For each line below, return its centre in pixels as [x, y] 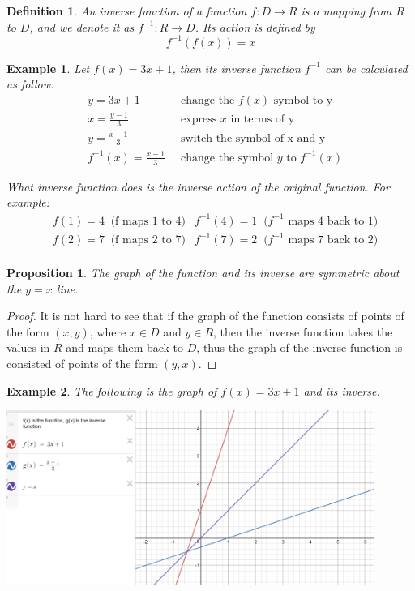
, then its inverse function [236, 68]
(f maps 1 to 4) [148, 221]
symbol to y [303, 100]
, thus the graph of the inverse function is [299, 347]
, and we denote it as [82, 26]
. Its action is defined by [255, 26]
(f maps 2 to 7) [148, 240]
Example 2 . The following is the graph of [112, 390]
